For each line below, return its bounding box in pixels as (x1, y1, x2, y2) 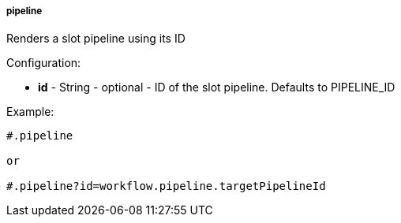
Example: (6, 105, 54, 119)
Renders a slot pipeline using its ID (6, 32, 186, 46)
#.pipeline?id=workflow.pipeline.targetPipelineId (6, 180, 326, 193)
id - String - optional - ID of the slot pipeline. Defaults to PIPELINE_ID (38, 80, 395, 95)
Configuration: (6, 56, 81, 70)
